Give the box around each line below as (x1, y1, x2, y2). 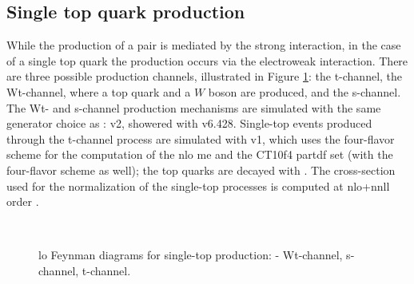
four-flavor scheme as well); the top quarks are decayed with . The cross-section (6, 161, 396, 178)
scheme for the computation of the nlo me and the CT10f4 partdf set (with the (6, 146, 393, 163)
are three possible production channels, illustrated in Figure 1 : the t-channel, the (6, 68, 403, 85)
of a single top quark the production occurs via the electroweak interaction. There (6, 52, 408, 69)
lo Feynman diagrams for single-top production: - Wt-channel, (38, 247, 343, 263)
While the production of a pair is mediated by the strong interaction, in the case (6, 37, 401, 53)
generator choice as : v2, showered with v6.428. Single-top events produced (6, 115, 372, 132)
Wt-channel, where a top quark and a (6, 83, 191, 100)
